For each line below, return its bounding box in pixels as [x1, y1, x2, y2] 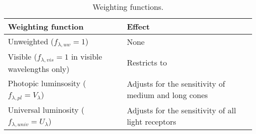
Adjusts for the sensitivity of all [127, 104, 236, 116]
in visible [71, 50, 102, 62]
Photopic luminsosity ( [8, 77, 86, 89]
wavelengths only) [8, 63, 69, 74]
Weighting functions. [92, 1, 164, 12]
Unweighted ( [8, 35, 54, 47]
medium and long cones [127, 89, 208, 100]
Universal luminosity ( [8, 103, 85, 115]
